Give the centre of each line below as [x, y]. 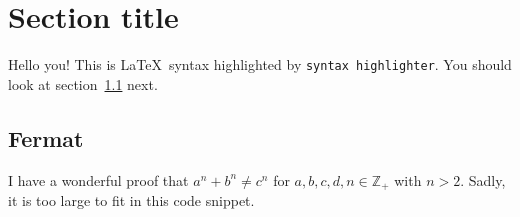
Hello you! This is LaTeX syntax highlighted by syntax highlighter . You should [260, 64]
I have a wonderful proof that [98, 179]
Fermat [46, 137]
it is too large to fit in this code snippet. [131, 200]
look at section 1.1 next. [83, 83]
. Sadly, [483, 179]
